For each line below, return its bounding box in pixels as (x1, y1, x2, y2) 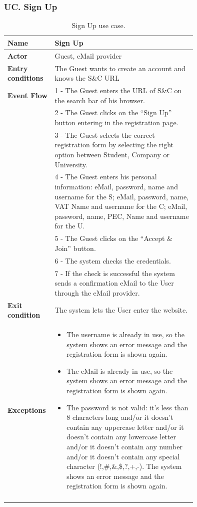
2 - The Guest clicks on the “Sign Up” (54, 107, 172, 118)
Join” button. (54, 242, 96, 253)
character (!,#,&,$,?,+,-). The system (66, 461, 182, 471)
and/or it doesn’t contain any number (66, 441, 182, 451)
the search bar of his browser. (54, 95, 145, 105)
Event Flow (7, 90, 47, 100)
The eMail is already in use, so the (66, 365, 173, 376)
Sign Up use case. (71, 20, 125, 31)
